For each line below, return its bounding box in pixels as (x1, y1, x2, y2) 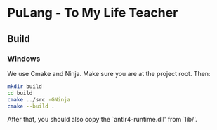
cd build (7, 89, 33, 96)
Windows (7, 54, 41, 64)
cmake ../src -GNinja (7, 96, 71, 103)
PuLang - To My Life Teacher (7, 5, 178, 21)
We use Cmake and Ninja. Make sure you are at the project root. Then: (7, 69, 211, 78)
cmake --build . (7, 103, 55, 110)
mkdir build (7, 82, 42, 90)
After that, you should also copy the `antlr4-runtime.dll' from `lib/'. (7, 115, 198, 124)
